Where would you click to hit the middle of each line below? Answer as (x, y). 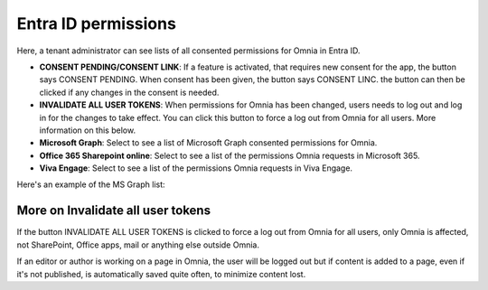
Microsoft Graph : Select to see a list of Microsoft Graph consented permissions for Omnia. (208, 143)
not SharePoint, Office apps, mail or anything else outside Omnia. (138, 245)
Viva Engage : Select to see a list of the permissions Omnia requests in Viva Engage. (196, 168)
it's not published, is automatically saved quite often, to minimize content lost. (161, 274)
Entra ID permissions (96, 23)
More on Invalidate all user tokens (114, 211)
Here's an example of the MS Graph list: (91, 184)
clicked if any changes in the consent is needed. (129, 92)
